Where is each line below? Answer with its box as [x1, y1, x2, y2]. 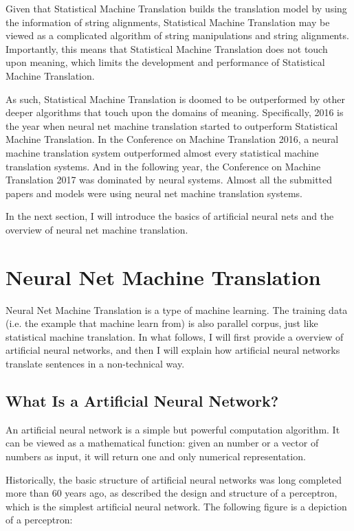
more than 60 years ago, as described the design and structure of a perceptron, [5, 486, 338, 500]
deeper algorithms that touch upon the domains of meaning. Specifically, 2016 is [5, 105, 344, 120]
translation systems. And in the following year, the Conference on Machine [5, 159, 321, 173]
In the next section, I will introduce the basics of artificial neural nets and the [5, 209, 334, 223]
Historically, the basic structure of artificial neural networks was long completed [5, 472, 342, 486]
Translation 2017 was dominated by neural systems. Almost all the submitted [5, 172, 333, 187]
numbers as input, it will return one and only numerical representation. [5, 449, 306, 463]
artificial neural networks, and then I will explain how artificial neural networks [5, 343, 340, 357]
